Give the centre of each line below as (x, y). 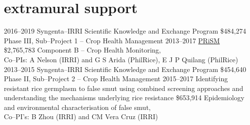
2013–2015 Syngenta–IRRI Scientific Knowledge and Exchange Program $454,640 (125, 69)
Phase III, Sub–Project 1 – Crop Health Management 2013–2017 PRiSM (112, 40)
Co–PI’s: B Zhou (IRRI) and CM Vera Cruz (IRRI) (81, 116)
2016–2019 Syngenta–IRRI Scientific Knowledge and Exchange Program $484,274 (125, 31)
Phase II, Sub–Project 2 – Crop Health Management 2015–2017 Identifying (116, 79)
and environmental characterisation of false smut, (77, 107)
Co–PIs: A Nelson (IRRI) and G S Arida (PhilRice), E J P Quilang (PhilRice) (121, 59)
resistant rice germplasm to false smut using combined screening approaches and (124, 88)
